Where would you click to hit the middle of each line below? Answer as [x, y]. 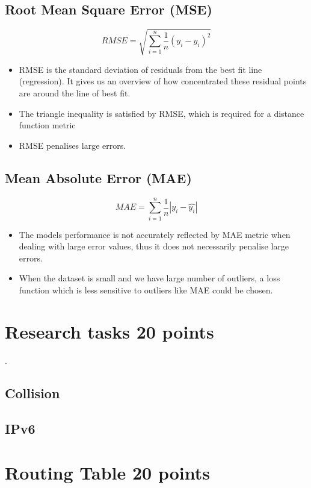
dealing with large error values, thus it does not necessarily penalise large [154, 246]
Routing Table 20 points [107, 473]
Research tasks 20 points [109, 331]
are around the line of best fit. [75, 92]
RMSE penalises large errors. [72, 145]
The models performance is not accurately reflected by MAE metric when [155, 234]
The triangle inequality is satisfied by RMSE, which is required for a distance [162, 113]
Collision [32, 393]
